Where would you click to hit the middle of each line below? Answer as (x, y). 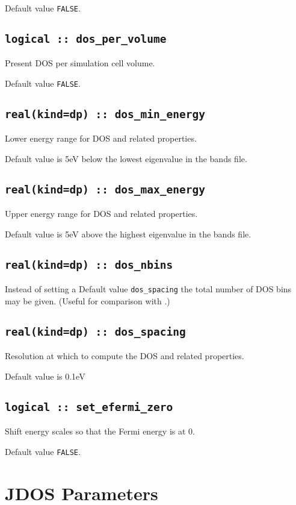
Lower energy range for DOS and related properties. (101, 138)
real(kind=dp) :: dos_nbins (89, 265)
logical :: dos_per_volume (86, 39)
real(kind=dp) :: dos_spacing (95, 332)
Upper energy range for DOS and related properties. (101, 214)
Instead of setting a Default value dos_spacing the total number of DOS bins (148, 289)
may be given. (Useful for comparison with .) (88, 301)
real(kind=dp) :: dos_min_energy (105, 114)
